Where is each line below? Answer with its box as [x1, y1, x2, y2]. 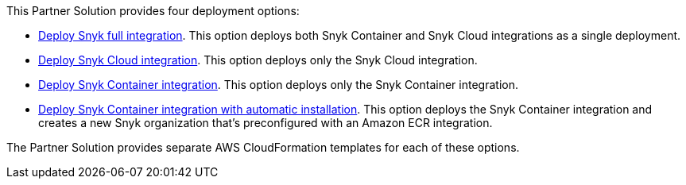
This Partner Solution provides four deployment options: [6, 4, 300, 17]
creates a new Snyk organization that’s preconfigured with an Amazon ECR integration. [38, 116, 493, 129]
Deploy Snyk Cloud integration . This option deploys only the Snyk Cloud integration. [38, 53, 478, 67]
